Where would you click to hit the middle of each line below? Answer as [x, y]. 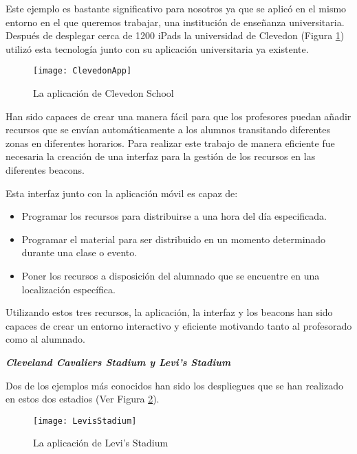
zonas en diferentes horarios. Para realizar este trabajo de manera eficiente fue [170, 143]
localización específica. [68, 289]
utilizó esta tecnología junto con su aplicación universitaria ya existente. [157, 48]
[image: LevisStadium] [85, 421]
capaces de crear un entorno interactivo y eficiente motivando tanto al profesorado [179, 325]
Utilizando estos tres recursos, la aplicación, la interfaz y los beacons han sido [169, 312]
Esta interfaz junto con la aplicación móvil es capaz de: [122, 193]
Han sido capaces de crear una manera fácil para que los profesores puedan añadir [178, 116]
